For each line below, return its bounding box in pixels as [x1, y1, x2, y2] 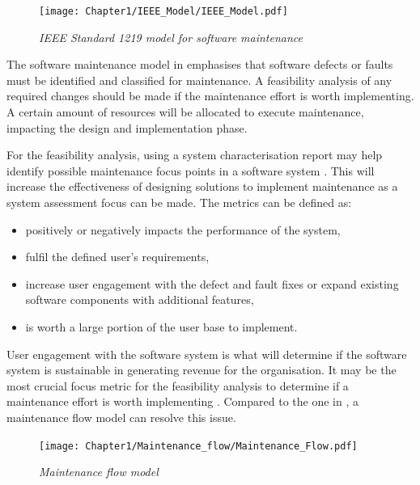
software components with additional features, [25, 291, 254, 308]
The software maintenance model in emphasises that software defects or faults [6, 56, 393, 73]
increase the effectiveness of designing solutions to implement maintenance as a [6, 178, 398, 195]
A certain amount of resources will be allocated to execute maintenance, [6, 103, 364, 120]
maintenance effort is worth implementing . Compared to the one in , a [6, 393, 358, 410]
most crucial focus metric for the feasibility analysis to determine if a [6, 377, 349, 394]
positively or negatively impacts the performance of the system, [25, 221, 341, 238]
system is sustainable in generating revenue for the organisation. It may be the [6, 361, 397, 378]
